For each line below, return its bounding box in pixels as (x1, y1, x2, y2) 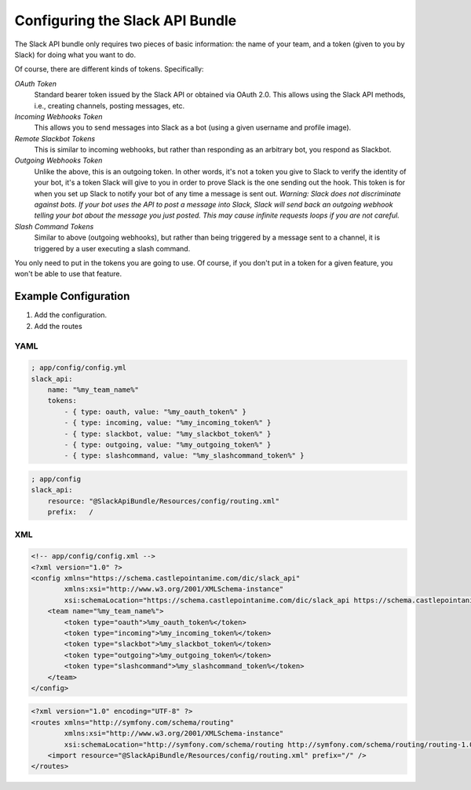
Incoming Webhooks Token (14, 112, 103, 121)
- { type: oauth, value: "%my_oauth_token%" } (64, 407, 246, 416)
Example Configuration (14, 290, 130, 303)
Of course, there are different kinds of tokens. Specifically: (14, 64, 204, 74)
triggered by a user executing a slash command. (34, 243, 191, 253)
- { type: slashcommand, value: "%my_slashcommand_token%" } (64, 452, 305, 460)
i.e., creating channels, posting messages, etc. (34, 101, 185, 110)
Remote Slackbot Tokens (14, 133, 96, 143)
